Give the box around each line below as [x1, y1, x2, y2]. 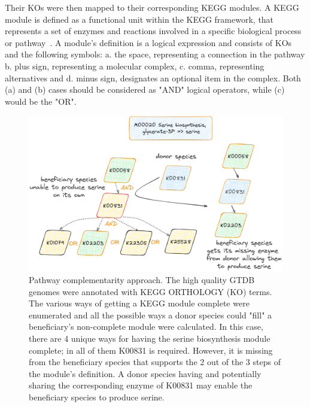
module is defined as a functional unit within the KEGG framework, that [5, 13, 274, 25]
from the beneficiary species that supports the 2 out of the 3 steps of [29, 356, 281, 368]
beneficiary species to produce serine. [29, 390, 165, 403]
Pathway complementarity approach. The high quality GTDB [29, 273, 255, 285]
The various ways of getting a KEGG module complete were [29, 297, 250, 309]
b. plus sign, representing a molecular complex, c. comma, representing [5, 59, 265, 72]
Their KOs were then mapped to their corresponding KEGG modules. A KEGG [5, 1, 299, 13]
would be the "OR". [5, 95, 77, 107]
